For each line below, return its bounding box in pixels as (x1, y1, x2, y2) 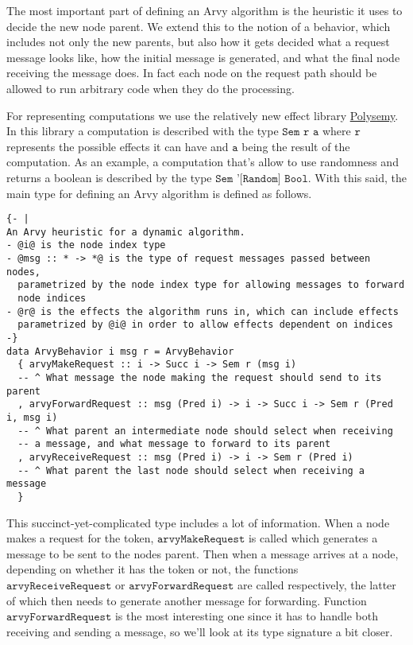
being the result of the (241, 138, 350, 154)
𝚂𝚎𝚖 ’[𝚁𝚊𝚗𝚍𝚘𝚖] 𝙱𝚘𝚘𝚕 (215, 173, 308, 185)
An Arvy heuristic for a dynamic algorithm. (6, 226, 245, 238)
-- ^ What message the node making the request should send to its (17, 372, 382, 383)
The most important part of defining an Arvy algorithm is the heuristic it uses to (6, 2, 403, 18)
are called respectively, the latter (237, 576, 396, 593)
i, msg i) (6, 411, 58, 423)
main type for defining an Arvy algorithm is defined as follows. (6, 185, 312, 201)
